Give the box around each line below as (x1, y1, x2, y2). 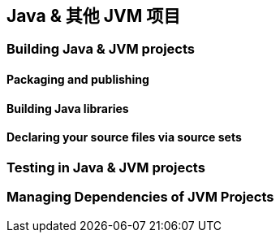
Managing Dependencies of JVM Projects (6, 189, 274, 206)
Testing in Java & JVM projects (6, 159, 205, 176)
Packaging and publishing (6, 72, 149, 87)
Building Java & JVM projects (6, 41, 196, 58)
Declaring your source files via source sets (6, 130, 242, 145)
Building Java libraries (6, 101, 129, 115)
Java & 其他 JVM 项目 (6, 6, 181, 26)
